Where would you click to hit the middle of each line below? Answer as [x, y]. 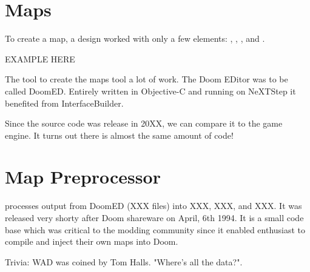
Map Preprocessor [83, 177]
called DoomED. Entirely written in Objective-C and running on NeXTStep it [150, 91]
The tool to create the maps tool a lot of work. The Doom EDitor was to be [147, 79]
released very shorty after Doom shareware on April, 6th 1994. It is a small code [154, 217]
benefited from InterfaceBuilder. [64, 103]
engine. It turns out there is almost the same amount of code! [119, 135]
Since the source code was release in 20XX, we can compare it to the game [144, 123]
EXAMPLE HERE [40, 58]
